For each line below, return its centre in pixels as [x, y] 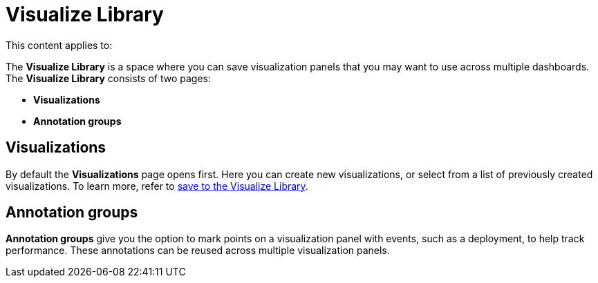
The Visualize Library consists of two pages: [108, 78]
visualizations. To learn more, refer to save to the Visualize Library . [157, 186]
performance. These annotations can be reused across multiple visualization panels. [198, 251]
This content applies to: [59, 45]
